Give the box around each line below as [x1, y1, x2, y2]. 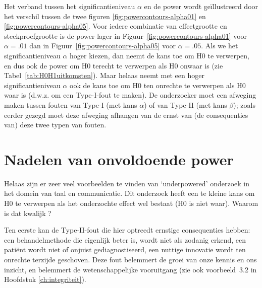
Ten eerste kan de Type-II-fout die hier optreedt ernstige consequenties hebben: [4, 225, 250, 235]
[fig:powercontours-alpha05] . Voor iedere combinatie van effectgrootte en [4, 21, 227, 31]
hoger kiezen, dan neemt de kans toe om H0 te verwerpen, [70, 50, 249, 60]
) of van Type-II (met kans [144, 99, 227, 110]
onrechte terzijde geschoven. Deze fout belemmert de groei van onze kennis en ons [4, 254, 257, 264]
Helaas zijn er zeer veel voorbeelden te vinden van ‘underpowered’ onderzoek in [4, 178, 250, 188]
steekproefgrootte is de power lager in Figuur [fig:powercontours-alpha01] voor [4, 30, 247, 41]
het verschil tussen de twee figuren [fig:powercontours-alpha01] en [4, 11, 206, 21]
